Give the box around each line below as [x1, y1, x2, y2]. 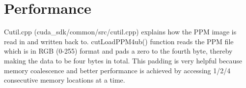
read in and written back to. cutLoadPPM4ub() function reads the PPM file [4, 36, 234, 46]
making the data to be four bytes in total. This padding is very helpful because [4, 55, 242, 65]
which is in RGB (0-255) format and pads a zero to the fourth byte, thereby [4, 46, 233, 56]
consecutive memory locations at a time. [4, 75, 125, 85]
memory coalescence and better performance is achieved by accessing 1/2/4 [4, 65, 231, 75]
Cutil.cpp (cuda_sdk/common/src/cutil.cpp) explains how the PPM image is [4, 27, 237, 37]
